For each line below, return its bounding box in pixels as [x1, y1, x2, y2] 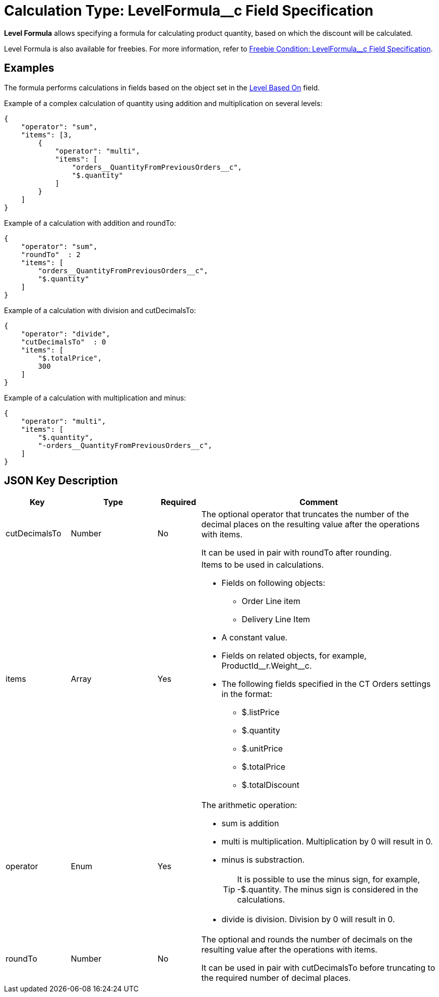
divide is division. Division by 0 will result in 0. [221, 914, 395, 925]
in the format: [221, 689, 273, 700]
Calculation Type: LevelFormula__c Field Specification [4, 2, 373, 19]
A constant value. [221, 632, 288, 643]
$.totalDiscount [241, 780, 299, 790]
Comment [299, 497, 338, 508]
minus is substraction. [221, 855, 305, 865]
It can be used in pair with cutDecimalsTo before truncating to [201, 963, 435, 973]
